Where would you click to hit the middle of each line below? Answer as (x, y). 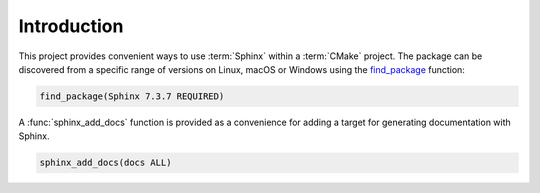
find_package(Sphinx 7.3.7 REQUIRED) (132, 96)
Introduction (71, 26)
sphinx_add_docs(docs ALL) (105, 163)
